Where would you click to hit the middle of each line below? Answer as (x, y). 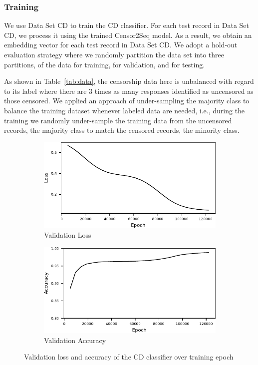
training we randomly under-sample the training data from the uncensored (118, 120)
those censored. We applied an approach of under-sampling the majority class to (127, 101)
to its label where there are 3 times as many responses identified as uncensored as (129, 91)
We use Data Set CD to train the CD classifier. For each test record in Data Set (127, 25)
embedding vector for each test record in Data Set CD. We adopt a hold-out (121, 45)
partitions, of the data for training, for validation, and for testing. (105, 64)
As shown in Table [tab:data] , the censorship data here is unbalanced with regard (129, 81)
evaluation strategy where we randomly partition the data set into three (114, 54)
